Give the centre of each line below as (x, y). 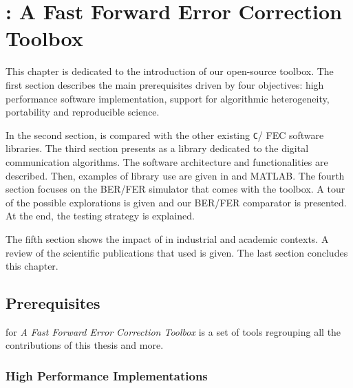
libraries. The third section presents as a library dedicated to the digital (157, 148)
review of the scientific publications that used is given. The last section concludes (177, 252)
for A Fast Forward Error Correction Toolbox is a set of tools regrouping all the (173, 331)
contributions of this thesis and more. (85, 345)
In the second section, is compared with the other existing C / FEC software (165, 134)
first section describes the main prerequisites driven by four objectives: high (165, 84)
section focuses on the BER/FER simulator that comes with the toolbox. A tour (175, 189)
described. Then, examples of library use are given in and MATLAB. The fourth (175, 175)
